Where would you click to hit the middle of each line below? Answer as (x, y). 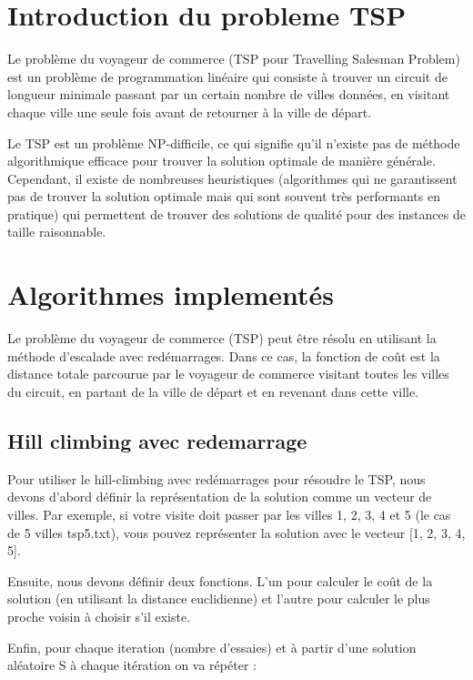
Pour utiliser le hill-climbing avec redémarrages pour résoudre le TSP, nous (216, 478)
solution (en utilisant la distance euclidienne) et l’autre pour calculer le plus (219, 599)
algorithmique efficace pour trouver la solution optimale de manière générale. (221, 161)
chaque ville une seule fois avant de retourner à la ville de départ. (190, 112)
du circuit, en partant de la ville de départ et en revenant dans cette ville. (213, 391)
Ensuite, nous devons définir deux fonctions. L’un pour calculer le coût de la (220, 580)
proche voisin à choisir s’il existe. (99, 616)
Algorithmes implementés (171, 294)
